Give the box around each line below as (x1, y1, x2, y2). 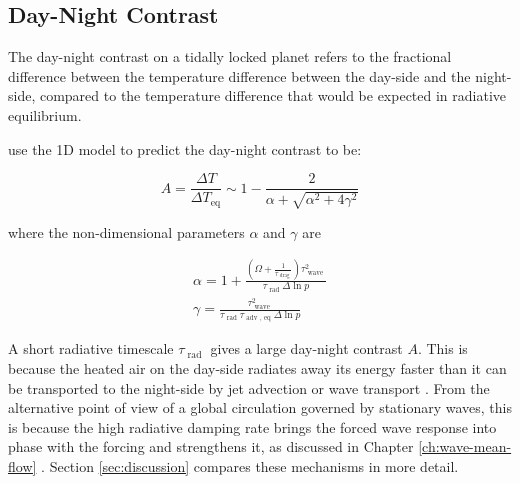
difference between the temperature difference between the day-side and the (8, 65, 471, 86)
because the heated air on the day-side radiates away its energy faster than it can (8, 357, 507, 378)
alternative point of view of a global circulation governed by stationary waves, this (8, 397, 513, 418)
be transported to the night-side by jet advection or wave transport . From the (8, 377, 490, 398)
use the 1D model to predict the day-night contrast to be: (8, 138, 362, 159)
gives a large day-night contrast (210, 338, 403, 359)
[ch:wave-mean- (418, 436, 512, 457)
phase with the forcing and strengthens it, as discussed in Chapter (8, 436, 414, 457)
